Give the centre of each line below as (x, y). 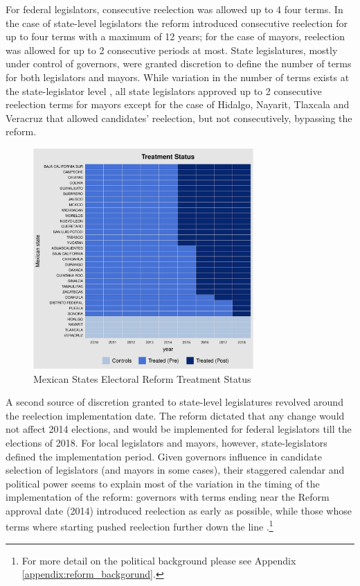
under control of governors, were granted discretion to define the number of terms (179, 63)
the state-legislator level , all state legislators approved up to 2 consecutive (164, 91)
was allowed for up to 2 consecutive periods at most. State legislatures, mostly (172, 50)
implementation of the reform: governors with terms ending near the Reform (168, 497)
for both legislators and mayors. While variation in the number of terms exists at (178, 77)
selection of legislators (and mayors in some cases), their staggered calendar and (175, 470)
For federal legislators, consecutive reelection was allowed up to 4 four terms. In (174, 9)
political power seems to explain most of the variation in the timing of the (163, 483)
